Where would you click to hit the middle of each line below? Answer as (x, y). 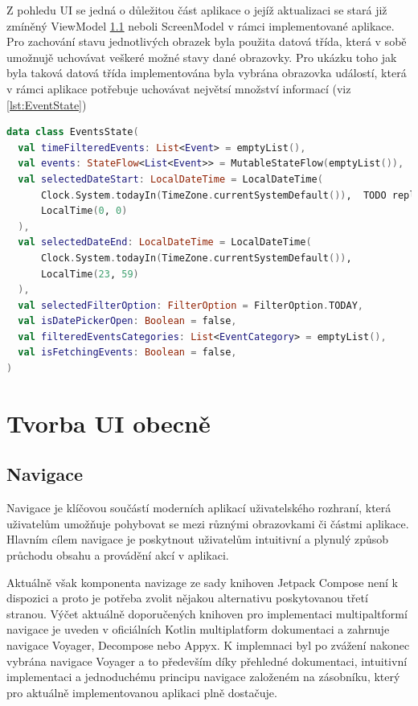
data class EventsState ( (73, 132)
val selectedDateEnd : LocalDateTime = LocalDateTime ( (165, 242)
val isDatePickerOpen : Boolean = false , (127, 321)
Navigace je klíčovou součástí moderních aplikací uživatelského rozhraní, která (199, 508)
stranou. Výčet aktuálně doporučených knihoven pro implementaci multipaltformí (207, 613)
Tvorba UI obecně (109, 423)
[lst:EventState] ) (47, 104)
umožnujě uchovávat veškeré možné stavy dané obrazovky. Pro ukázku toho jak (202, 57)
